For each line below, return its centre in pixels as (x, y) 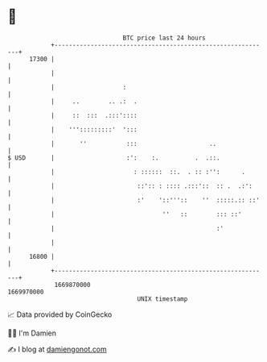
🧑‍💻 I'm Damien (32, 333)
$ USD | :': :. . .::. (114, 158)
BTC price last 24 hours (164, 38)
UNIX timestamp (162, 299)
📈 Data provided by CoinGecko (60, 314)
